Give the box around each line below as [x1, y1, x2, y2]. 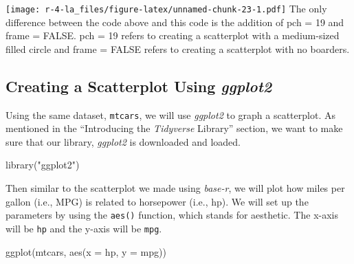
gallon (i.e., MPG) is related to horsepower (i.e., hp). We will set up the [5, 194, 309, 208]
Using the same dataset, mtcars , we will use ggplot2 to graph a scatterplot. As [5, 107, 335, 122]
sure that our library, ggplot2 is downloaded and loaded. [5, 134, 241, 148]
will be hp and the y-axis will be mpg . [5, 221, 162, 235]
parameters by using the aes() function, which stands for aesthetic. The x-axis [5, 208, 338, 222]
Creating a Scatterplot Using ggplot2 [5, 75, 272, 96]
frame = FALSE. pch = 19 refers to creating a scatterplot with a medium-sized [5, 28, 340, 43]
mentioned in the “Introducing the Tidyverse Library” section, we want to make [5, 121, 343, 135]
